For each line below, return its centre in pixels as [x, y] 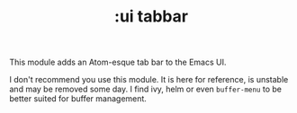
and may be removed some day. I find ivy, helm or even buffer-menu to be [145, 89]
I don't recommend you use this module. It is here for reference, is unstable [149, 80]
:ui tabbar [151, 17]
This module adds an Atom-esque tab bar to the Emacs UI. [118, 62]
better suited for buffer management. [78, 99]
